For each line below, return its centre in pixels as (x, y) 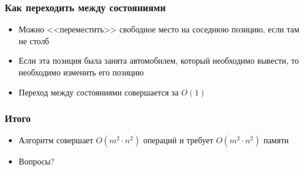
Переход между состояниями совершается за (99, 92)
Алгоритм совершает (56, 140)
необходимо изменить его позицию (81, 72)
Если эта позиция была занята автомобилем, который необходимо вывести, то (159, 60)
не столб (34, 40)
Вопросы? (37, 161)
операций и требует (178, 140)
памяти (276, 140)
